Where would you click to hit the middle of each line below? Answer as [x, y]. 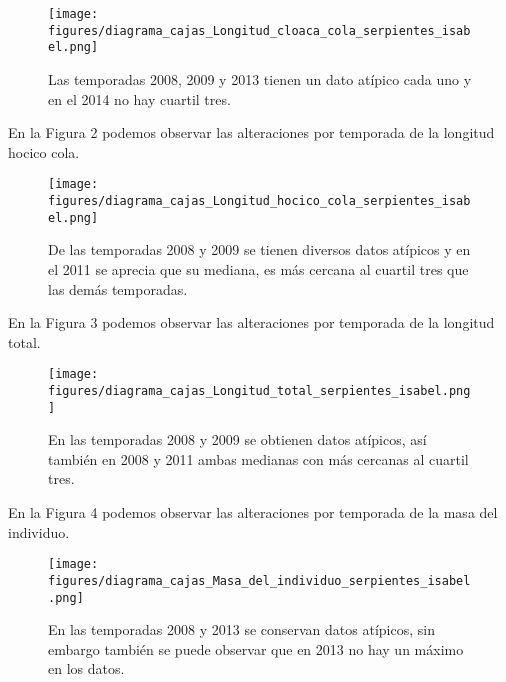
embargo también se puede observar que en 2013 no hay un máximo [256, 648]
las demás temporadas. [118, 288]
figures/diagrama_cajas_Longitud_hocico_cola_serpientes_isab [259, 201]
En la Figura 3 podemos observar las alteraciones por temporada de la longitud [251, 322]
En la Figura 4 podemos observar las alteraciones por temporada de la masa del [253, 512]
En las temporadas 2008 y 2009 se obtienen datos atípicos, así [237, 439]
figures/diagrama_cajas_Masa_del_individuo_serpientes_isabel [259, 580]
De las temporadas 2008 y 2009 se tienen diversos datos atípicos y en [259, 249]
